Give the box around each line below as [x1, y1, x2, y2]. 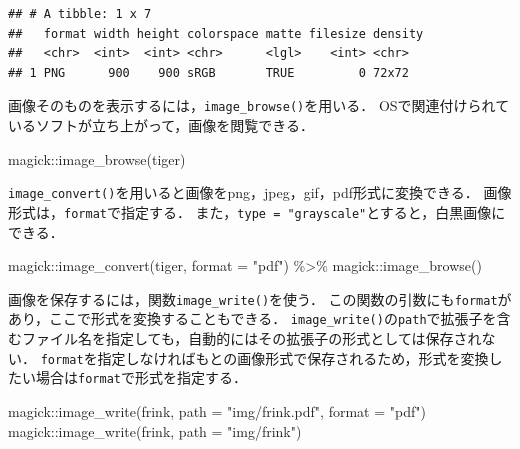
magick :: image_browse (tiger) [8, 148, 186, 169]
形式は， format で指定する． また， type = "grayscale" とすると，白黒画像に [8, 201, 506, 222]
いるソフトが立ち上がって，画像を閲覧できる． [8, 115, 315, 136]
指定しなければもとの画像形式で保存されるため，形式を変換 [97, 347, 489, 368]
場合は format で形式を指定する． [35, 367, 247, 388]
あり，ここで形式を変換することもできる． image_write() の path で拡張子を [8, 308, 497, 329]
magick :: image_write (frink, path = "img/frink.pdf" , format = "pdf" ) [8, 400, 426, 421]
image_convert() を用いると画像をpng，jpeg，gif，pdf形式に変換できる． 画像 [8, 182, 512, 203]
